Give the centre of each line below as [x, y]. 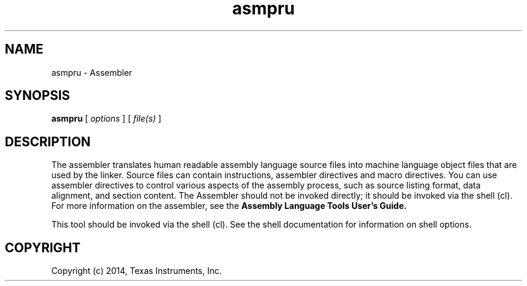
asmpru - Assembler [92, 72]
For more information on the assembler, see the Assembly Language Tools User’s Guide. [229, 206]
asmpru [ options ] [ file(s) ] [106, 119]
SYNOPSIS [38, 96]
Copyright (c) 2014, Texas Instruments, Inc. [137, 271]
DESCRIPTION [48, 141]
